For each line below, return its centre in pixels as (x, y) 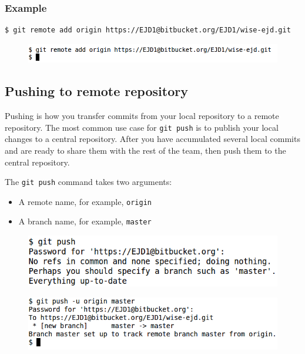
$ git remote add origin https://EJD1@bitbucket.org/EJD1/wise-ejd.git (148, 30)
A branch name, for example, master (85, 221)
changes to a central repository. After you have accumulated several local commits (152, 139)
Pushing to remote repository (96, 91)
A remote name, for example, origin (85, 201)
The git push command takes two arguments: (88, 182)
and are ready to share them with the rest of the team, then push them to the (145, 150)
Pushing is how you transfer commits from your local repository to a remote (142, 116)
